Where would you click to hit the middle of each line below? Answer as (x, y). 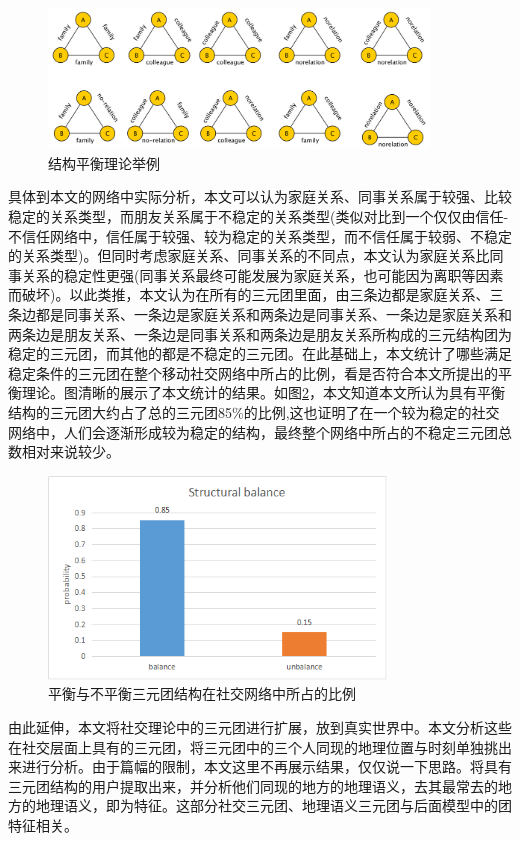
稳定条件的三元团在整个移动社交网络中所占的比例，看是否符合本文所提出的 (253, 372)
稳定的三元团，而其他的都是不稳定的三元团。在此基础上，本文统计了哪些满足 (260, 353)
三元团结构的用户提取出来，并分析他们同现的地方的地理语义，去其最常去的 (253, 785)
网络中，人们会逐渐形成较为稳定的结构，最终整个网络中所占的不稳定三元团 (253, 431)
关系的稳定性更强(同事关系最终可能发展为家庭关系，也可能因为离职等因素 (262, 274)
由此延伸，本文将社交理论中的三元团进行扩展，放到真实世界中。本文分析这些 (260, 726)
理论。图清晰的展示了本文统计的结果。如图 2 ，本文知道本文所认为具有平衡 (263, 392)
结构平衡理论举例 (104, 162)
